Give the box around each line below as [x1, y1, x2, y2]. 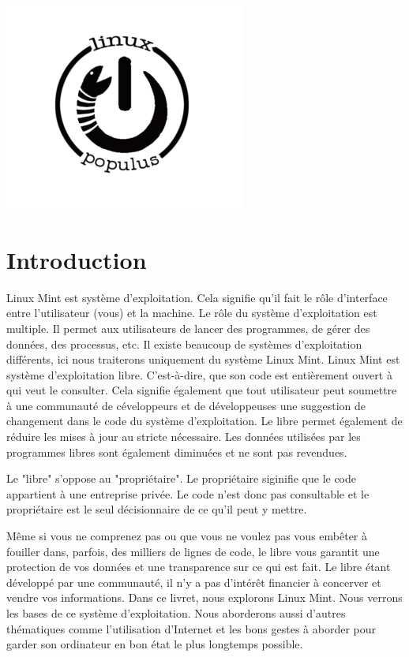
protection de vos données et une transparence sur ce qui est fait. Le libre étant [6, 558, 391, 575]
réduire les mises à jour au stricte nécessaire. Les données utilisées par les [6, 428, 361, 445]
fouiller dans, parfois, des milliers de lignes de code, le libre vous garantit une [6, 543, 380, 559]
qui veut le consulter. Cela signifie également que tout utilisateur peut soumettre [6, 382, 397, 398]
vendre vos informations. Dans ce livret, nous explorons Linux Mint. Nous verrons [6, 589, 403, 606]
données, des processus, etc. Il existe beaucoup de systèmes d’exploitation [6, 335, 362, 352]
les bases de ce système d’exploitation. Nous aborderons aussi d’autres [6, 605, 346, 621]
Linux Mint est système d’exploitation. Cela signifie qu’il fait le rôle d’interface [6, 289, 388, 305]
